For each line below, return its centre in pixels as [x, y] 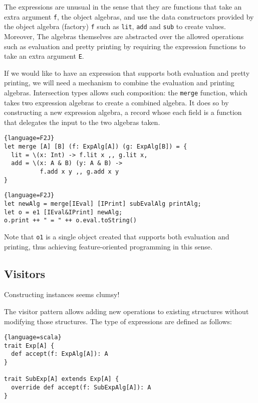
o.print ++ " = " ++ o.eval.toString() [70, 221]
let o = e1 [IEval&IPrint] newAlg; [63, 212]
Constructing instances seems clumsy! [62, 294]
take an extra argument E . [44, 56]
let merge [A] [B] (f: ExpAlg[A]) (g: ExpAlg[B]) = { [96, 147]
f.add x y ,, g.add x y [79, 172]
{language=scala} [33, 338]
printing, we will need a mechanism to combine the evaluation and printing [119, 83]
